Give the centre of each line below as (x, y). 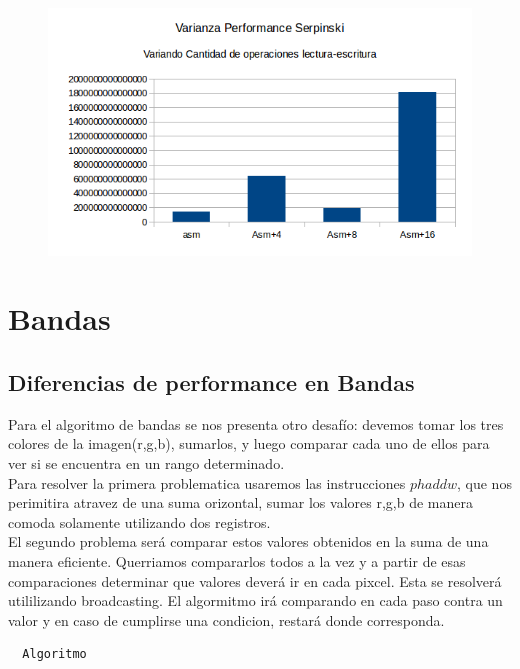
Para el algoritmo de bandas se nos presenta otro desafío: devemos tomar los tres (256, 423)
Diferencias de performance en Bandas (211, 382)
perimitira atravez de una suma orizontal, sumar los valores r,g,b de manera (240, 502)
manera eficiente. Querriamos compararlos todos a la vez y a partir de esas (237, 561)
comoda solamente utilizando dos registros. (139, 521)
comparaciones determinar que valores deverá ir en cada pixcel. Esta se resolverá (255, 580)
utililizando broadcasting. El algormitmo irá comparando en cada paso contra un (255, 600)
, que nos (484, 482)
